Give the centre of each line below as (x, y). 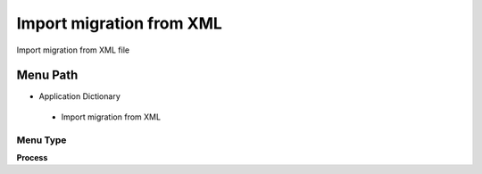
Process (32, 157)
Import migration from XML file (73, 50)
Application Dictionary (79, 96)
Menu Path (47, 75)
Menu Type (42, 140)
